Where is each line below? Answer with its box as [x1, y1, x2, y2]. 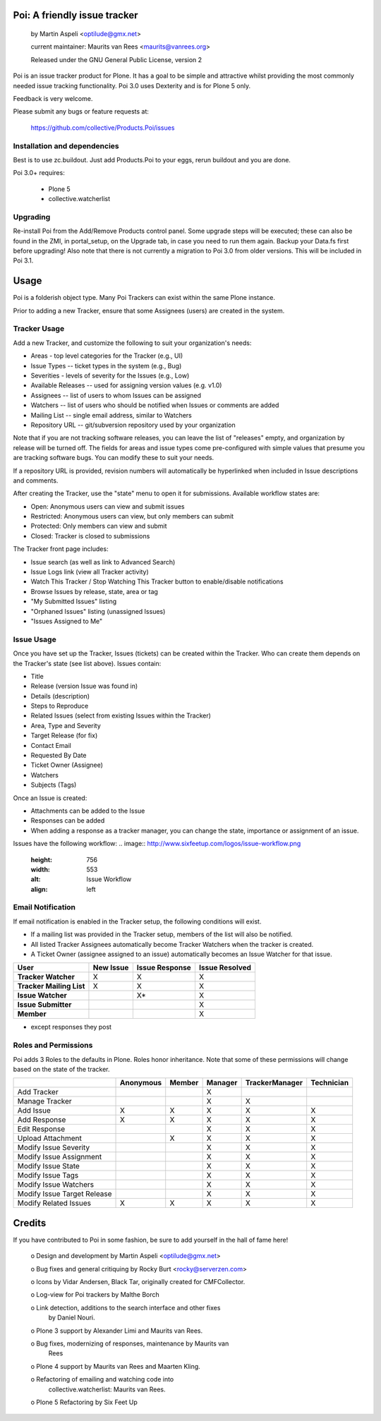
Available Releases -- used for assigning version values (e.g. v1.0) [30, 381, 222, 389]
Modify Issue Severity [17, 1143, 90, 1153]
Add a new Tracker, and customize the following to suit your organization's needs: [13, 339, 252, 347]
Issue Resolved [198, 963, 252, 973]
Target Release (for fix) [30, 731, 98, 740]
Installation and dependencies [13, 141, 119, 151]
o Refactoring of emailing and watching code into [30, 1375, 174, 1384]
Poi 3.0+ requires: [13, 169, 65, 177]
